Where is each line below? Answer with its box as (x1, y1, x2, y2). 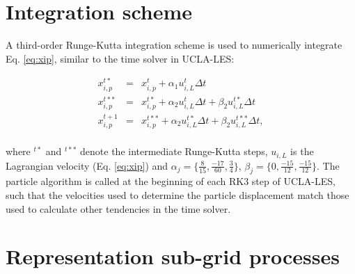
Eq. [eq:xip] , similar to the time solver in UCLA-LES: (6, 51, 235, 65)
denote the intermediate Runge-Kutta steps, (80, 144, 268, 159)
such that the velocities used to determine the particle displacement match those (6, 187, 349, 202)
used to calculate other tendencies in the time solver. (6, 201, 231, 216)
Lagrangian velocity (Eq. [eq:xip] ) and (6, 158, 168, 172)
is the (290, 144, 314, 159)
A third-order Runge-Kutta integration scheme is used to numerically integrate (6, 38, 342, 52)
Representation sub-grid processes (6, 242, 340, 271)
